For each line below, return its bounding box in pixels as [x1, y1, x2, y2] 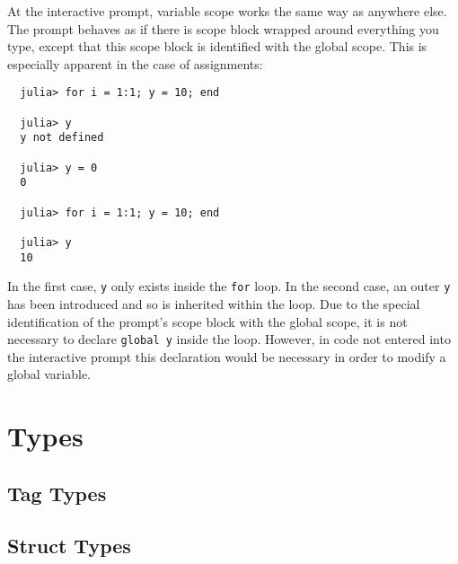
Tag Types [7, 479, 107, 507]
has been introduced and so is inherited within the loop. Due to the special [7, 294, 420, 313]
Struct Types [7, 532, 131, 560]
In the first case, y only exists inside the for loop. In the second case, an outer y [7, 277, 451, 295]
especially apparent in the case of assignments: [7, 54, 263, 73]
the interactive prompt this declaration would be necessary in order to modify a [7, 347, 446, 366]
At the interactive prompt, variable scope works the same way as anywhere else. [7, 2, 447, 20]
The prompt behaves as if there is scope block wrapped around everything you [7, 19, 439, 38]
